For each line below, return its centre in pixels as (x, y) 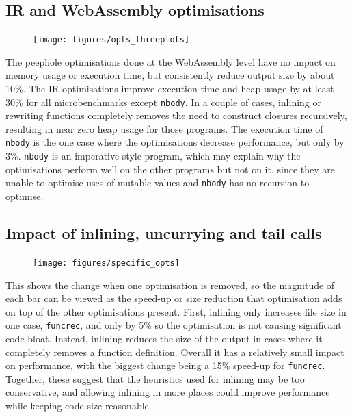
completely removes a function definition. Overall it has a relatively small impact (175, 352)
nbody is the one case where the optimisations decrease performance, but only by (175, 142)
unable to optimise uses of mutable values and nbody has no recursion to (158, 182)
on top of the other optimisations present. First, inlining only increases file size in (176, 311)
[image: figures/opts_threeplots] (111, 40)
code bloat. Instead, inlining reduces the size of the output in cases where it (164, 338)
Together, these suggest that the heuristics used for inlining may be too (155, 378)
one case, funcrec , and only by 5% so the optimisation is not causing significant (174, 325)
